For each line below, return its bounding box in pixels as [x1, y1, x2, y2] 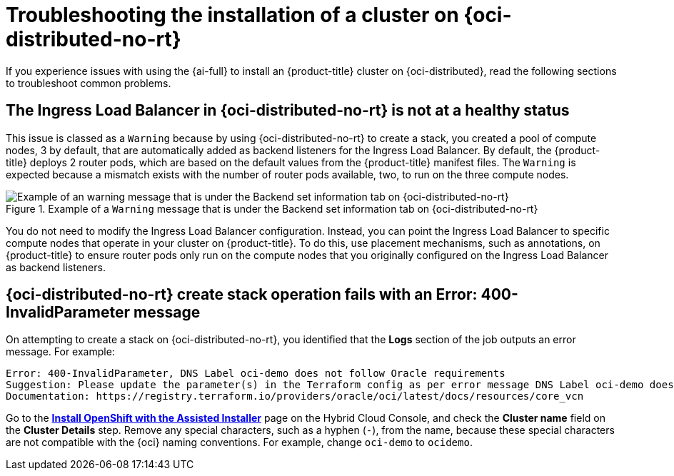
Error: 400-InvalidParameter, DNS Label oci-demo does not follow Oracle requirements [6, 368, 505, 380]
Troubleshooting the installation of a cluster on [6, 3, 459, 27]
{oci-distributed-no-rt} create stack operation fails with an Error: [6, 285, 478, 304]
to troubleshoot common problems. [6, 76, 171, 89]
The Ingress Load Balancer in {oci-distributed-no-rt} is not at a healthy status [6, 101, 570, 120]
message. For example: [6, 345, 115, 358]
